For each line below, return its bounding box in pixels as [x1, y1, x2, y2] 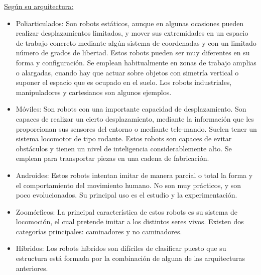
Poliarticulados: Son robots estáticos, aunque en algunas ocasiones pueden [16, 18, 244, 28]
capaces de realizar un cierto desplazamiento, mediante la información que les [16, 113, 254, 124]
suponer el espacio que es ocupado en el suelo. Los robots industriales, [16, 77, 232, 87]
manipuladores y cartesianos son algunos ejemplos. [16, 86, 172, 97]
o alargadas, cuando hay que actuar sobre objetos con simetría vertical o [16, 67, 239, 77]
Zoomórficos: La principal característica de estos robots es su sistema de [16, 206, 238, 217]
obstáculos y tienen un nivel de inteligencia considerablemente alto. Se [16, 143, 232, 153]
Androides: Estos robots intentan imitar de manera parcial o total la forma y [16, 169, 253, 180]
